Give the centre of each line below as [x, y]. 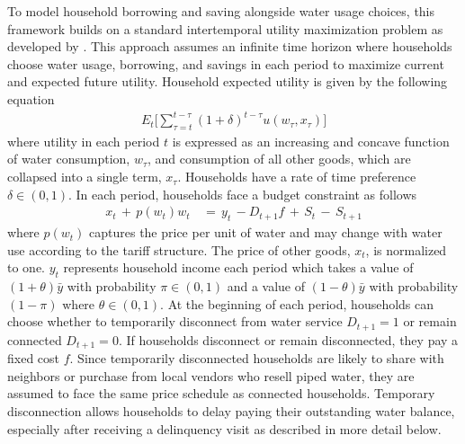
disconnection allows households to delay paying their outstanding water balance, [231, 410]
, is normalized [406, 249]
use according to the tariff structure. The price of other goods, [179, 249]
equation [31, 98]
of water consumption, [69, 159]
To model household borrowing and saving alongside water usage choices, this [221, 11]
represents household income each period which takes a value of [238, 267]
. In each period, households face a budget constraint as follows [243, 194]
